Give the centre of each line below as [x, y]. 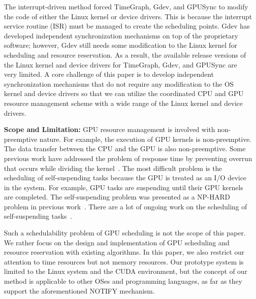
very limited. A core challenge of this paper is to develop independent [109, 74]
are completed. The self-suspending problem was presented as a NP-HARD [117, 197]
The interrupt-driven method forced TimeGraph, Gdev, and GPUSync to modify [126, 6]
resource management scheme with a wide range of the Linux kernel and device [124, 103]
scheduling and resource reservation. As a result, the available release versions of [125, 54]
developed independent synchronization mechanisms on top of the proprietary [121, 35]
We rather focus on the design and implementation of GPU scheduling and [117, 242]
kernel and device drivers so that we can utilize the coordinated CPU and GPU [124, 93]
